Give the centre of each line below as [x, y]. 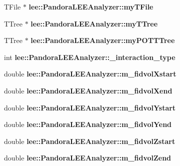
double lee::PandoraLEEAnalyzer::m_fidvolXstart [90, 74]
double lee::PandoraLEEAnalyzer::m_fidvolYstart [90, 107]
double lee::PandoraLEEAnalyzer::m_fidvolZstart [90, 141]
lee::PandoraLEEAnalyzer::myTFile [91, 6]
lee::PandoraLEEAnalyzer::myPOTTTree [103, 40]
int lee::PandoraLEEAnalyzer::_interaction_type [90, 57]
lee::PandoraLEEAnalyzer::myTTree [94, 23]
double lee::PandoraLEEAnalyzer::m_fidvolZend [88, 158]
